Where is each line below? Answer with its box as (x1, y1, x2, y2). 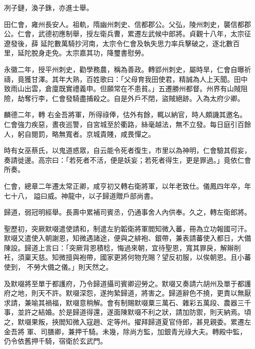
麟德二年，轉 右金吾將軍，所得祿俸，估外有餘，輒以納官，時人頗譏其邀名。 (4, 109, 247, 120)
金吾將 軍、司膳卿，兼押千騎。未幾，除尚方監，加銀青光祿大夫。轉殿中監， (4, 326, 247, 336)
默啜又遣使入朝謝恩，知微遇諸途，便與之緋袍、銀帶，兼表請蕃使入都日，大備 (4, 233, 251, 243)
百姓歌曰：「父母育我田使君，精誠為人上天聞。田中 (86, 74, 248, 84)
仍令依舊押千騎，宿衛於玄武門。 (4, 336, 107, 346)
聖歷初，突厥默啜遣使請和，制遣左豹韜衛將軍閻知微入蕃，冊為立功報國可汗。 (4, 223, 251, 233)
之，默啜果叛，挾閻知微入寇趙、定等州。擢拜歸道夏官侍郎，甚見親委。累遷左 (4, 317, 251, 327)
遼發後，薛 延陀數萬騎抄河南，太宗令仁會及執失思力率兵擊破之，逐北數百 (4, 38, 240, 48)
